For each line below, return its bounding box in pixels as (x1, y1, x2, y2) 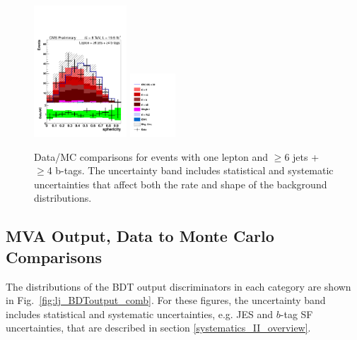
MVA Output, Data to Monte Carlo (6, 225, 274, 247)
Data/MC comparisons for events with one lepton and (34, 149, 269, 164)
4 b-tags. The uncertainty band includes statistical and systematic (47, 163, 334, 178)
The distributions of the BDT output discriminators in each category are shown (6, 279, 351, 293)
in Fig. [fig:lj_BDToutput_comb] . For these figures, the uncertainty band (6, 293, 326, 308)
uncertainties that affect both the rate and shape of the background (34, 176, 327, 191)
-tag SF (280, 306, 313, 321)
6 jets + (284, 149, 320, 164)
